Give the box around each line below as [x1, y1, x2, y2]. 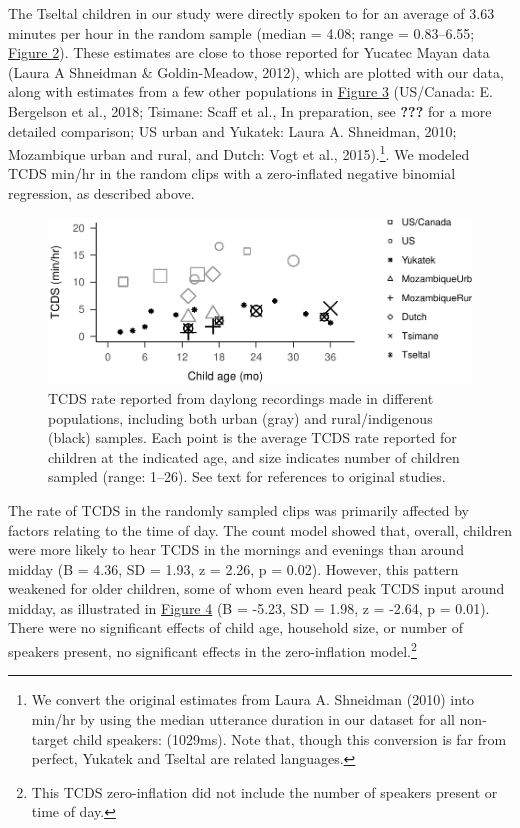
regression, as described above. [8, 183, 195, 203]
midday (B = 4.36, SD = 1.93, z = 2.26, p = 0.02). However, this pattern [8, 558, 459, 579]
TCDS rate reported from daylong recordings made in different [48, 387, 434, 408]
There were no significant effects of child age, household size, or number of [8, 617, 464, 638]
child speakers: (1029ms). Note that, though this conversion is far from [73, 728, 507, 749]
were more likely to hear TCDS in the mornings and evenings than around [8, 539, 464, 560]
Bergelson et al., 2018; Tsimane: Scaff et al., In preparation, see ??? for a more [8, 100, 492, 121]
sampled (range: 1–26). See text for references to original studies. [48, 466, 446, 487]
